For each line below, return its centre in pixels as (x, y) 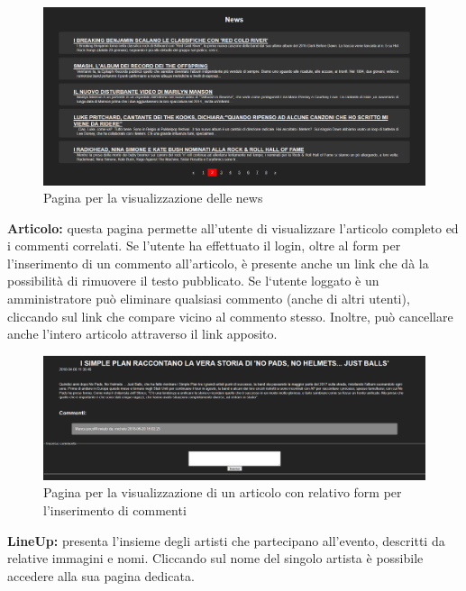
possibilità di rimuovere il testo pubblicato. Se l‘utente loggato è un (193, 281)
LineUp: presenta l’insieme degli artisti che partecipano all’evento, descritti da (226, 540)
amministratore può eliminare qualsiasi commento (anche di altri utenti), (209, 299)
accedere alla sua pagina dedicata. (101, 575)
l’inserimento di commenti (115, 509)
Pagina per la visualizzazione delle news (153, 198)
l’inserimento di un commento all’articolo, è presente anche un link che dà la (218, 263)
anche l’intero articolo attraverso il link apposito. (142, 334)
